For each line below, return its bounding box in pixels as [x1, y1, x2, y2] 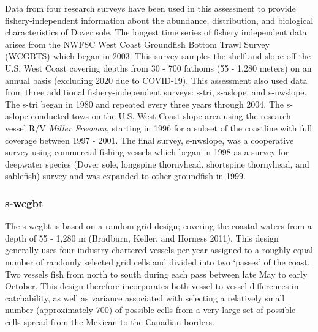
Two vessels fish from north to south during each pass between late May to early [5, 267, 308, 280]
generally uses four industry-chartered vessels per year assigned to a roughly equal [5, 243, 313, 256]
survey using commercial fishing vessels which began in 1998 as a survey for [5, 146, 289, 158]
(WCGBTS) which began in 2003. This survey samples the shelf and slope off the [5, 50, 311, 62]
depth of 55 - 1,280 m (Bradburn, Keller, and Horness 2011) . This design [5, 231, 279, 244]
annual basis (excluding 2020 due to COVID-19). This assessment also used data [5, 73, 308, 86]
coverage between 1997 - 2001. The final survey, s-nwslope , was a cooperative [5, 133, 294, 146]
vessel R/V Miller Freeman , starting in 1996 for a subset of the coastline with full [5, 121, 312, 134]
